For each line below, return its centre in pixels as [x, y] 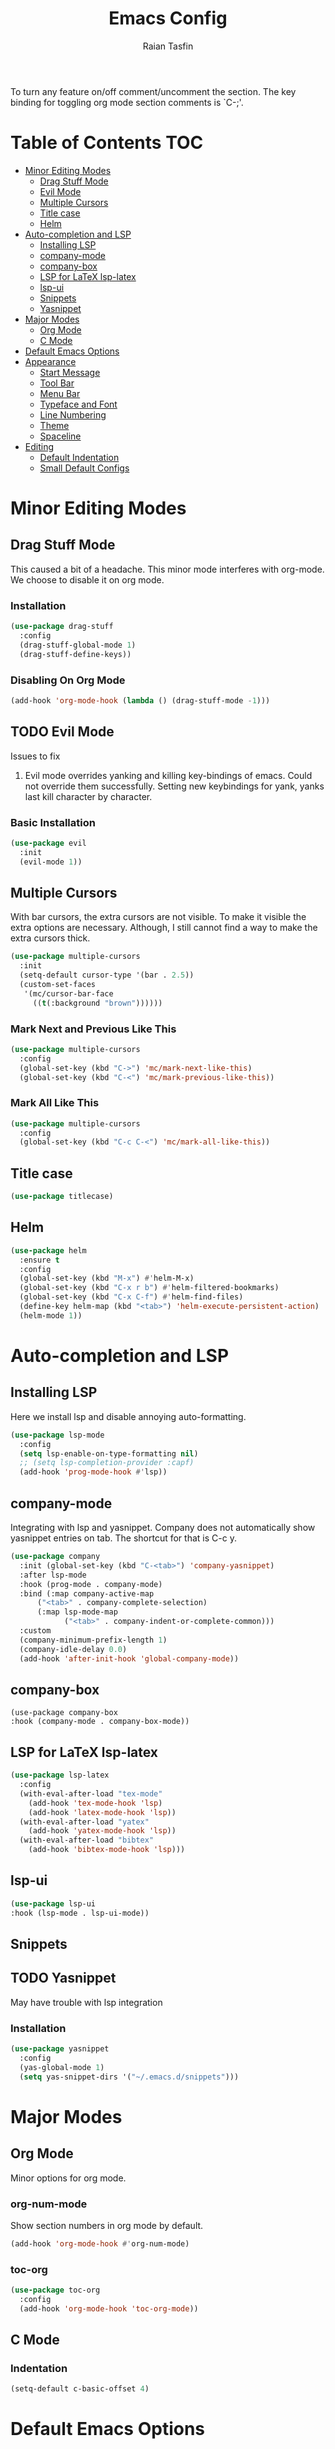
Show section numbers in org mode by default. [107, 2225]
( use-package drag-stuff [62, 627]
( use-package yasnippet [60, 2049]
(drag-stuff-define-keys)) [75, 654]
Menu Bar [60, 393]
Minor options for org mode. [68, 2178]
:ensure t [39, 1260]
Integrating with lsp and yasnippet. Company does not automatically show [163, 1528]
